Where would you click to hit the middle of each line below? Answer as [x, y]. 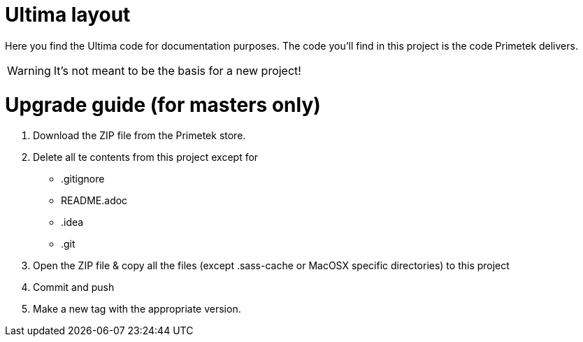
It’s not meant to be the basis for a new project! [177, 70]
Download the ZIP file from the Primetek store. [139, 136]
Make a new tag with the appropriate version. [137, 309]
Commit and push [74, 287]
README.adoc [94, 201]
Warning [29, 70]
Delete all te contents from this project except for [146, 157]
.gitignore [83, 179]
